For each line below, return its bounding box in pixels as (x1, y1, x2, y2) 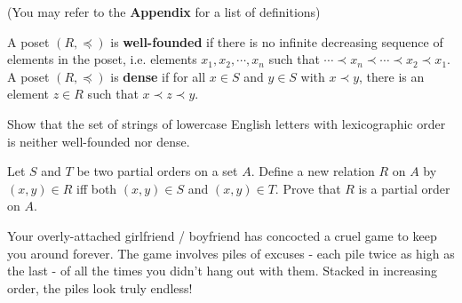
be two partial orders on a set (76, 162, 238, 180)
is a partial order (358, 179, 450, 197)
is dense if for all (110, 67, 206, 85)
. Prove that (275, 179, 341, 197)
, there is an (359, 67, 425, 85)
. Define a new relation (251, 162, 375, 180)
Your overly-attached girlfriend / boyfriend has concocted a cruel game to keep (7, 226, 437, 244)
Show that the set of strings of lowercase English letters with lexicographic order (7, 114, 446, 132)
